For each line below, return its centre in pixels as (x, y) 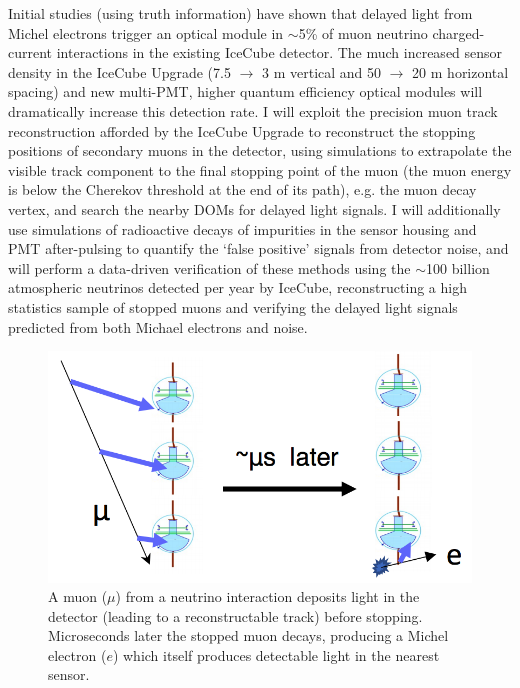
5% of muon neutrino (363, 32)
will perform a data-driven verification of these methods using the (209, 267)
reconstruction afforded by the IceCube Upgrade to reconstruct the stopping (242, 130)
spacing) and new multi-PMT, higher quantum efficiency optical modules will (245, 91)
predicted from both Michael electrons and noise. (158, 326)
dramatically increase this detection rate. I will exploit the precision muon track (253, 110)
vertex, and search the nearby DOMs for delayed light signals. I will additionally (254, 208)
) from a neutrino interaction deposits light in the (267, 596)
